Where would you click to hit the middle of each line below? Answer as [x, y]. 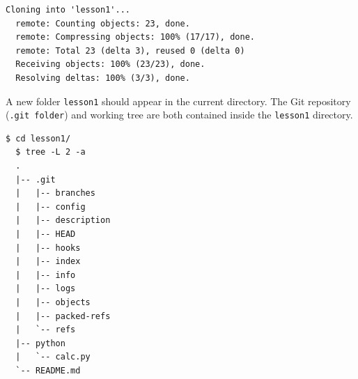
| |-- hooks [48, 248]
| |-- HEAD [46, 234]
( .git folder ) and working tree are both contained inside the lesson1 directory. [179, 115]
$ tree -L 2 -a [50, 152]
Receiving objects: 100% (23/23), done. [110, 64]
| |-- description [63, 221]
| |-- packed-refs [63, 316]
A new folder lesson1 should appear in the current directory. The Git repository [178, 101]
